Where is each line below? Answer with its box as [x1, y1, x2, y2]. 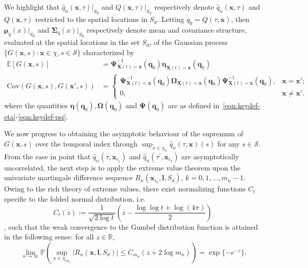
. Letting [157, 14, 184, 25]
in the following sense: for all [4, 231, 94, 242]
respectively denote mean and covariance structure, [86, 25, 247, 35]
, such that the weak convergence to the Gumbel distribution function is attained [4, 221, 258, 232]
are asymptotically [181, 151, 239, 161]
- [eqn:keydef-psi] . [15, 111, 68, 121]
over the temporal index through [35, 138, 138, 149]
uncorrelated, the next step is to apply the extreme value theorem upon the [4, 162, 241, 173]
